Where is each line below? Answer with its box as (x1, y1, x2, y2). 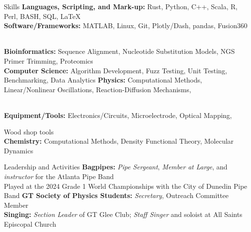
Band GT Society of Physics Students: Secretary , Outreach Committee (4, 190, 229, 200)
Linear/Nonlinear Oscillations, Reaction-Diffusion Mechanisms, (4, 84, 191, 94)
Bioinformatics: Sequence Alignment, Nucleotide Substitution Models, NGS (4, 46, 235, 56)
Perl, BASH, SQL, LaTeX (4, 11, 81, 21)
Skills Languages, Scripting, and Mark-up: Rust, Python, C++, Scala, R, (4, 1, 238, 11)
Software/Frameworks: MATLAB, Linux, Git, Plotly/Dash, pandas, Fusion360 (4, 20, 248, 31)
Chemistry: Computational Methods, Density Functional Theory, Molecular (4, 136, 234, 146)
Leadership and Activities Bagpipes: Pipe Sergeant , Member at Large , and (4, 162, 228, 172)
